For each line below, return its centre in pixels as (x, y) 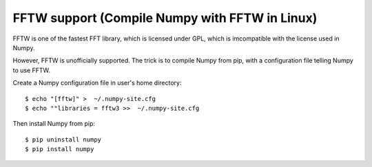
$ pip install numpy (60, 149)
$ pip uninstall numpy (63, 140)
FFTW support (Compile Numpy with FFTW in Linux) (165, 18)
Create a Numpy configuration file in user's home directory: (97, 83)
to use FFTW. (32, 70)
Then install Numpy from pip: (54, 124)
